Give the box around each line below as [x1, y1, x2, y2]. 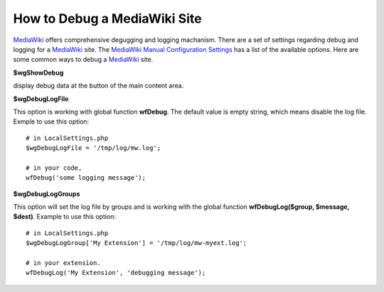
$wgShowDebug [13, 68, 64, 77]
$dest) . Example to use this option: [13, 212, 117, 221]
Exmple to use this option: [13, 117, 90, 126]
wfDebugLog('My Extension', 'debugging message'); [26, 269, 206, 277]
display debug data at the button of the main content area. [13, 82, 184, 90]
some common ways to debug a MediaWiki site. [13, 55, 154, 64]
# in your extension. [26, 259, 101, 266]
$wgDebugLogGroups [13, 189, 80, 198]
